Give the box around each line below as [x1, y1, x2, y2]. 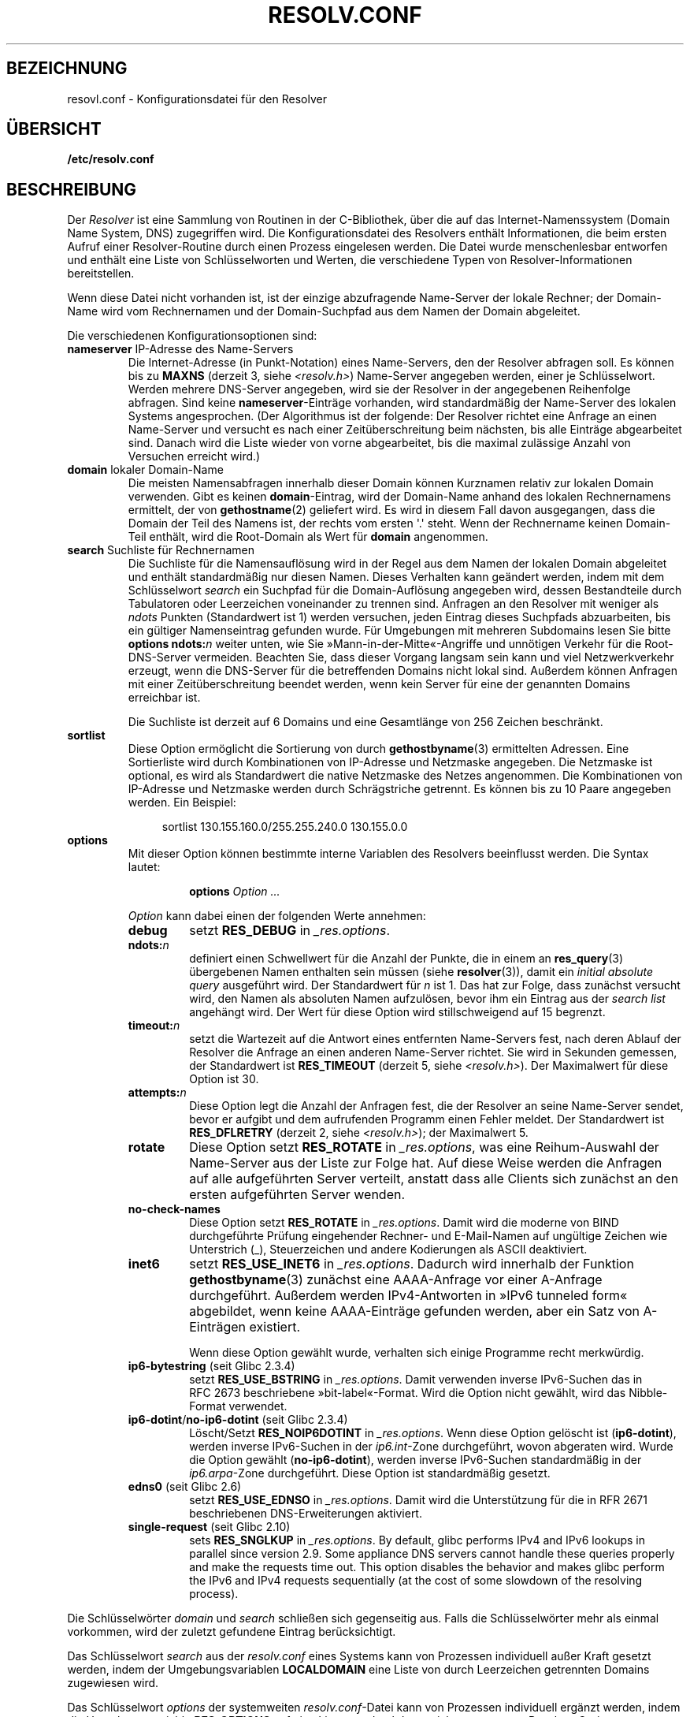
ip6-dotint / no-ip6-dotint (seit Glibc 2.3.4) [128, 1413, 348, 1427]
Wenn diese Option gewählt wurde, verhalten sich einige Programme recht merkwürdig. [189, 1346, 644, 1360]
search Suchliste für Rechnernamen [67, 543, 255, 557]
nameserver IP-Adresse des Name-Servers [67, 342, 294, 356]
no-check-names [128, 1202, 221, 1216]
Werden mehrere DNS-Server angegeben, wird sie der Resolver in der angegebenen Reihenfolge [128, 382, 631, 397]
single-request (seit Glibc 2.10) [128, 1520, 291, 1534]
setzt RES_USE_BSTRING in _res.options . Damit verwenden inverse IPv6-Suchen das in [189, 1372, 643, 1387]
